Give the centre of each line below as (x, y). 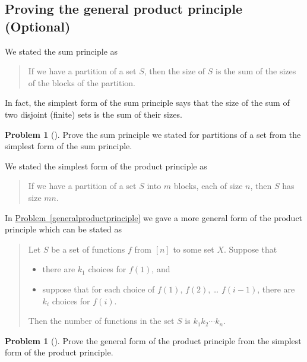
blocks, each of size (208, 186)
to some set (194, 249)
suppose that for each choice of (99, 289)
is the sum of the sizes (256, 71)
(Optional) (38, 26)
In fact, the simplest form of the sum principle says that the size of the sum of (147, 103)
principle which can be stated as (63, 229)
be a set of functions (88, 249)
